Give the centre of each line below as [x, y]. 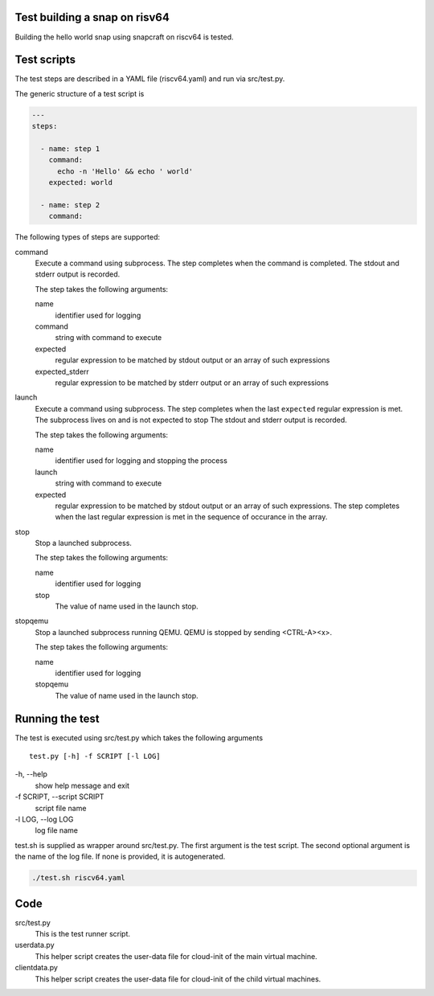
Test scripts [45, 60]
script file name [61, 808]
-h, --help [31, 774]
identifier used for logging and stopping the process [141, 461]
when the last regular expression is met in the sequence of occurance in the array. [191, 517]
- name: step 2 [70, 205]
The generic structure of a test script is [80, 93]
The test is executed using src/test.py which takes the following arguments [139, 738]
